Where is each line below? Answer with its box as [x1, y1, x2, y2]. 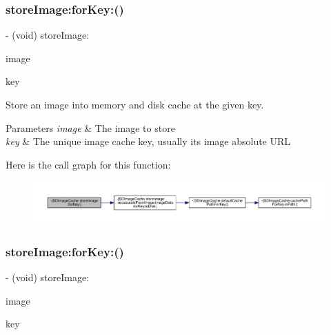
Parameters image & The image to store [6, 120, 175, 135]
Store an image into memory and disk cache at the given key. [6, 97, 264, 111]
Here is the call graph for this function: [6, 157, 171, 171]
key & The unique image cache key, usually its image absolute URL [6, 134, 291, 149]
